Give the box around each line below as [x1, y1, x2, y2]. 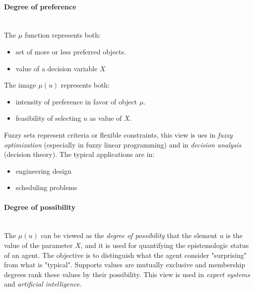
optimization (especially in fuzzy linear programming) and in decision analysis [4, 139, 242, 149]
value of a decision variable [15, 63, 98, 73]
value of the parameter [4, 240, 73, 250]
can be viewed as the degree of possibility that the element [41, 230, 217, 241]
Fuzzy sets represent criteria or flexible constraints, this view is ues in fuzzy [4, 129, 233, 140]
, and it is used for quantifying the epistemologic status [80, 240, 249, 250]
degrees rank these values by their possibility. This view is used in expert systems [4, 269, 250, 279]
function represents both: [24, 30, 101, 40]
